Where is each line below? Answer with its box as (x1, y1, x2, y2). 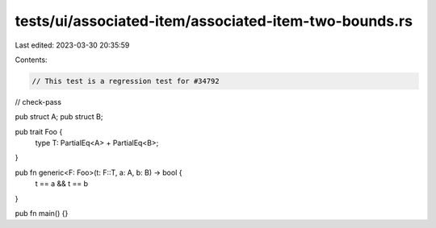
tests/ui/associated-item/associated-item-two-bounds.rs (15, 12, 413, 30)
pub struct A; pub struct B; (15, 112, 103, 122)
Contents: (15, 55, 48, 64)
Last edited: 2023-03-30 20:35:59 (15, 40, 130, 50)
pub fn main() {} (15, 209, 69, 218)
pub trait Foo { (15, 126, 63, 136)
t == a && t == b (35, 179, 89, 189)
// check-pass (15, 97, 62, 106)
